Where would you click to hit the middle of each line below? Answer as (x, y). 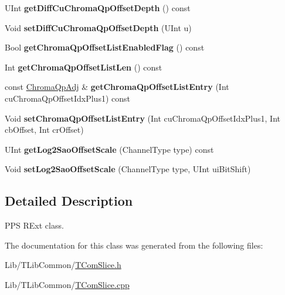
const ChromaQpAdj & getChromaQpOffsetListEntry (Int (117, 87)
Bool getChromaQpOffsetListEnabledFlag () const (105, 47)
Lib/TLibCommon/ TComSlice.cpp (67, 284)
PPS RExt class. (34, 225)
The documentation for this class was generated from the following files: (134, 245)
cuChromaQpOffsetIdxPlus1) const (67, 98)
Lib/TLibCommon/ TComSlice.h (63, 265)
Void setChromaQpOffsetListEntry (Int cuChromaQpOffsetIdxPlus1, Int (142, 118)
